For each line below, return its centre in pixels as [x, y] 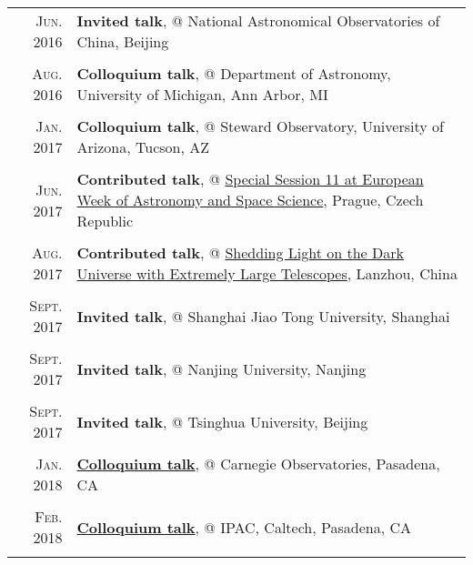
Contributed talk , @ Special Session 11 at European [250, 179]
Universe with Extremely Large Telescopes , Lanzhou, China [267, 273]
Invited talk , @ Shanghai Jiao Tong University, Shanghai [263, 316]
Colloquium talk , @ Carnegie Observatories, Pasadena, [258, 464]
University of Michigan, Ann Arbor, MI [202, 94]
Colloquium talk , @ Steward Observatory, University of [260, 126]
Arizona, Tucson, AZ [143, 147]
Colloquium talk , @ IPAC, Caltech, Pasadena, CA [244, 527]
